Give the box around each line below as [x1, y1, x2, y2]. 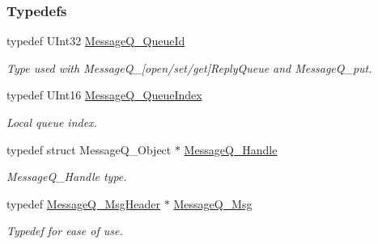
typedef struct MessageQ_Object [6, 141, 172, 158]
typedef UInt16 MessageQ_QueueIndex [6, 86, 202, 103]
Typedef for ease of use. [6, 222, 123, 239]
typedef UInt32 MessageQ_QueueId [6, 32, 185, 49]
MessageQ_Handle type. [6, 168, 127, 185]
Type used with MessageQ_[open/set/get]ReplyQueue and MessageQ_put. [6, 59, 372, 76]
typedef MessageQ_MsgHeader [6, 195, 161, 212]
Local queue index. [6, 114, 97, 130]
